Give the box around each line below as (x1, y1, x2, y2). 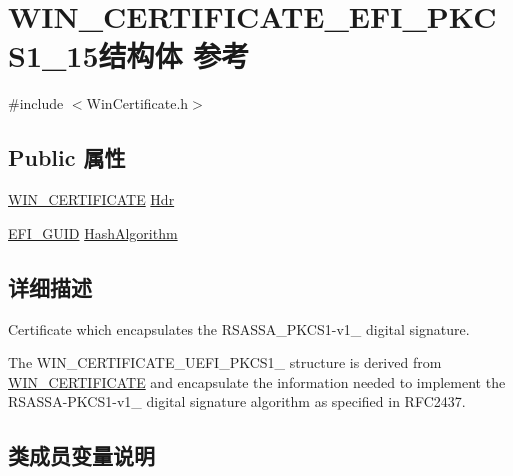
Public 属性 (8, 142, 126, 173)
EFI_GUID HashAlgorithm (8, 222, 178, 243)
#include (8, 93, 64, 114)
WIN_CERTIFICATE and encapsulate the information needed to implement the (8, 371, 506, 392)
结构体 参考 (98, 35, 250, 76)
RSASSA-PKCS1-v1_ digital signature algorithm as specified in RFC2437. (8, 391, 466, 412)
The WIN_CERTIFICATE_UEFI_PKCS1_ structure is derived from (8, 352, 442, 373)
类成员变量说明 (8, 440, 155, 471)
